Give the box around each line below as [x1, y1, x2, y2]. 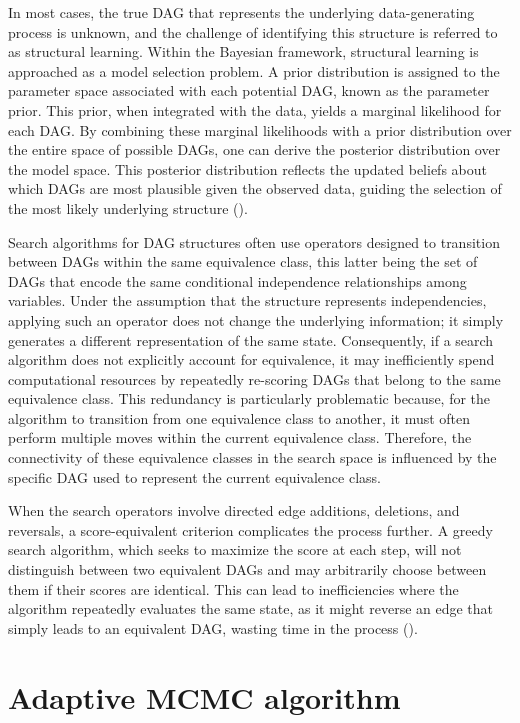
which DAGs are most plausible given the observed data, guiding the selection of [8, 178, 502, 199]
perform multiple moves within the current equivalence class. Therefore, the [8, 427, 472, 448]
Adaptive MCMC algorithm [8, 676, 401, 717]
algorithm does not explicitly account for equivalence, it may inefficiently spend [8, 349, 495, 370]
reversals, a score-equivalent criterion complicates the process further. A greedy [8, 519, 493, 540]
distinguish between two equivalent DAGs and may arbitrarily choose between [8, 559, 487, 580]
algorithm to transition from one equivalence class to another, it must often [8, 407, 471, 428]
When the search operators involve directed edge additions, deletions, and [8, 500, 460, 521]
